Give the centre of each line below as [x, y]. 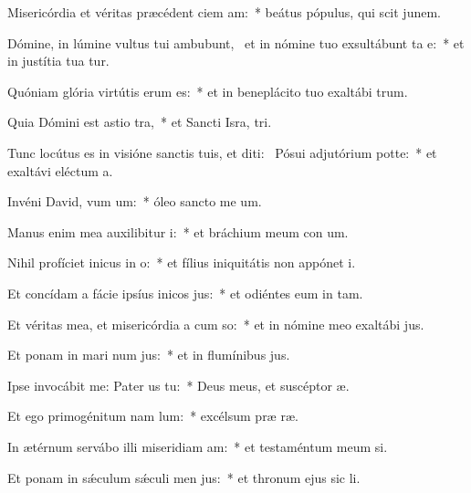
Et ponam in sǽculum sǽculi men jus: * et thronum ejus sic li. [184, 477]
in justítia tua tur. [58, 61]
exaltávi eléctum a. [60, 170]
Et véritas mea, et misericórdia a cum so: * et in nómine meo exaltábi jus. [216, 324]
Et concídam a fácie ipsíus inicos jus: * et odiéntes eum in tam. [185, 293]
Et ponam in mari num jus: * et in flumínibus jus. [149, 355]
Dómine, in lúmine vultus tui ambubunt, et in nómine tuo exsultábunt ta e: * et [236, 42]
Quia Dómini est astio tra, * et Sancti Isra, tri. [140, 122]
